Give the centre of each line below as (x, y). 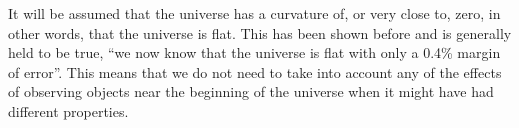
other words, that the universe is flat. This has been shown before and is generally (260, 32)
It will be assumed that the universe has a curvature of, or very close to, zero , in (254, 13)
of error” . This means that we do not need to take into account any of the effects (255, 71)
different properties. (68, 110)
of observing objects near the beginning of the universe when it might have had (251, 91)
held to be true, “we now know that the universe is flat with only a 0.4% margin (254, 52)
